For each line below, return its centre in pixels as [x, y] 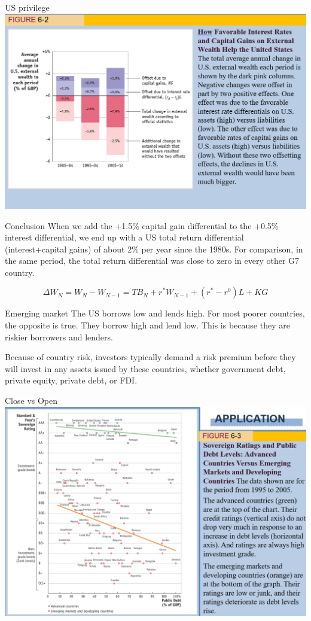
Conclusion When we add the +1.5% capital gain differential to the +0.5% [142, 225]
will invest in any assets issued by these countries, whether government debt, [145, 368]
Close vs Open [31, 401]
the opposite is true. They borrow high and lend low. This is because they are [147, 325]
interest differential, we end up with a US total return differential [124, 237]
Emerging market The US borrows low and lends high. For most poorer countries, [155, 313]
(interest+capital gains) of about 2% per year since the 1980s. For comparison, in [154, 249]
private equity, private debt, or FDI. [71, 380]
